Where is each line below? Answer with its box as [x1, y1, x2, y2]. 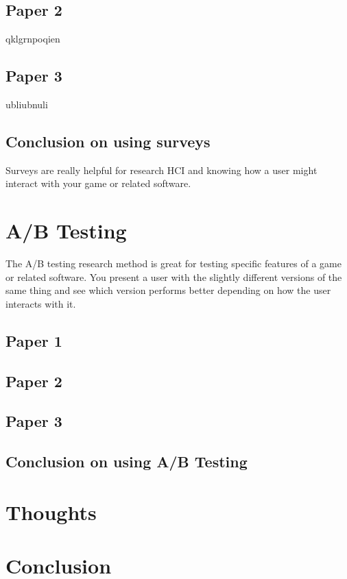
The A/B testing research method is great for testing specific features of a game [5, 256, 342, 271]
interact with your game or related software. [5, 176, 191, 190]
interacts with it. [5, 296, 76, 310]
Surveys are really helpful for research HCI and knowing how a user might [5, 162, 318, 177]
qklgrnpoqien [5, 32, 60, 46]
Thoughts [5, 497, 97, 526]
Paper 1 [5, 330, 62, 351]
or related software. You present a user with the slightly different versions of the [5, 269, 342, 284]
